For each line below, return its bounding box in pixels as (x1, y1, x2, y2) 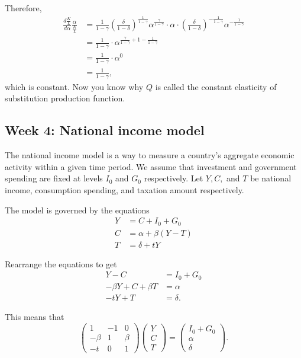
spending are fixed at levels (5, 172, 103, 184)
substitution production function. (5, 92, 125, 104)
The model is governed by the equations (5, 203, 150, 216)
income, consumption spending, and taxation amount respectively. (5, 184, 244, 196)
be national (250, 172, 292, 184)
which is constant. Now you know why (5, 80, 144, 92)
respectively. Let (144, 172, 203, 184)
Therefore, (5, 2, 42, 14)
